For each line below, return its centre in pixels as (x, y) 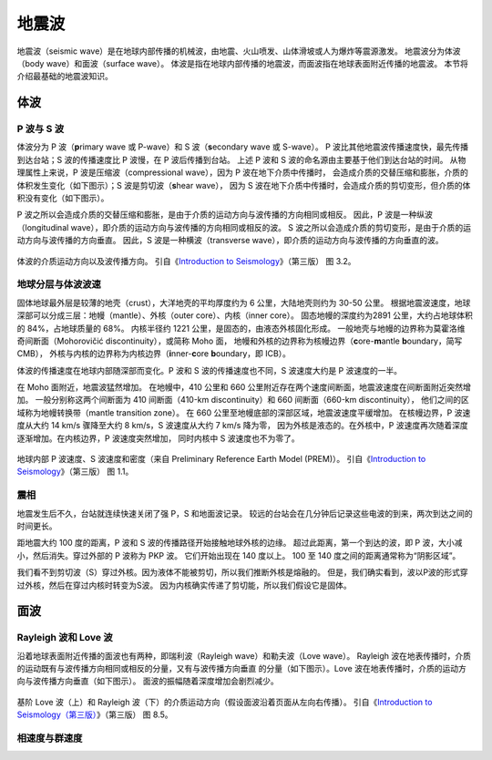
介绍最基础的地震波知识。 (65, 77)
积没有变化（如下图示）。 (63, 198)
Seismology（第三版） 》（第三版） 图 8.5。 (95, 714)
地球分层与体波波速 (59, 284)
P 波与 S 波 (41, 129)
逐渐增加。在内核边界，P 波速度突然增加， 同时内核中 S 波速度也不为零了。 (158, 438)
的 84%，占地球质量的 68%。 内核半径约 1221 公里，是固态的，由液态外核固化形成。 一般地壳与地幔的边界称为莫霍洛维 (241, 328)
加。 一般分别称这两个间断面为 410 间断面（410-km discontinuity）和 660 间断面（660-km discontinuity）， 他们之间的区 (243, 400)
